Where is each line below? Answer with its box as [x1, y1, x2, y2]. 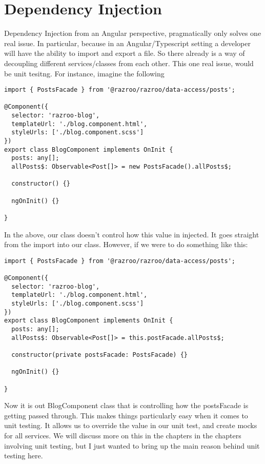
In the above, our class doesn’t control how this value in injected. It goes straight [4, 229, 259, 239]
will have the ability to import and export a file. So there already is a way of [4, 48, 245, 58]
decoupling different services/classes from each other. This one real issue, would [4, 57, 254, 68]
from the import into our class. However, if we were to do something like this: [4, 239, 248, 250]
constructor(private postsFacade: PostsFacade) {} [11, 351, 188, 358]
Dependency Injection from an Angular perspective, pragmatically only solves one [4, 28, 261, 38]
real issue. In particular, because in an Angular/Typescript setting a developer [4, 37, 251, 48]
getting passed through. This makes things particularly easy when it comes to [4, 410, 248, 420]
